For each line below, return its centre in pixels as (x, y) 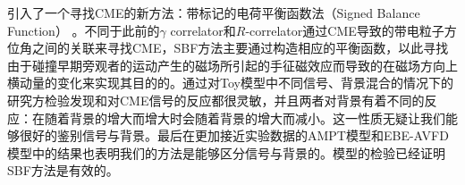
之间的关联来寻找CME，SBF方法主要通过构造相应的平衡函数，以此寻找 (240, 48)
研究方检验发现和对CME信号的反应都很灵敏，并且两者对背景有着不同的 (216, 100)
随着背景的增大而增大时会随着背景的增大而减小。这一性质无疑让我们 (245, 118)
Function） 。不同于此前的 (84, 30)
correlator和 (203, 30)
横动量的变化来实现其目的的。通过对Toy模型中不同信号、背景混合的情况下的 (230, 83)
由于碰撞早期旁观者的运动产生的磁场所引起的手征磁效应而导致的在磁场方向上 (232, 65)
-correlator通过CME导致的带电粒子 (345, 30)
